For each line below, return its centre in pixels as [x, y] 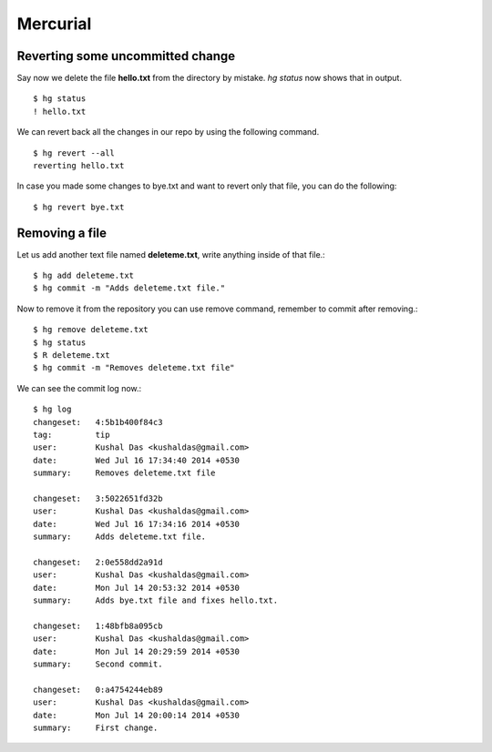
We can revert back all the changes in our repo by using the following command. [168, 132]
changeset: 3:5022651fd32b [98, 498]
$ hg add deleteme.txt [84, 276]
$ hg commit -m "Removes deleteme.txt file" [134, 368]
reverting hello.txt [79, 166]
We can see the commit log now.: [79, 388]
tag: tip [72, 435]
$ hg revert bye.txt [79, 207]
